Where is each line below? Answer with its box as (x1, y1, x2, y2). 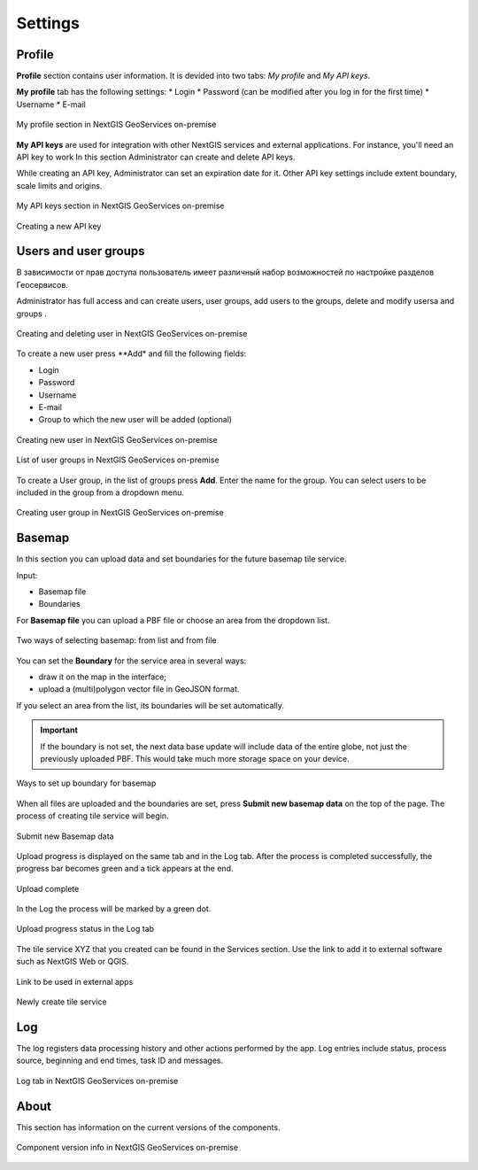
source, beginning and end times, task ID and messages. (16, 1055, 224, 1066)
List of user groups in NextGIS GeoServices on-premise (16, 454, 220, 465)
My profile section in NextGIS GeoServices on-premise (16, 120, 217, 130)
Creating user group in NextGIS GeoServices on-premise (16, 508, 225, 518)
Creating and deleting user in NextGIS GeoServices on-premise (16, 329, 248, 339)
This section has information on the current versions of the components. (16, 1121, 281, 1133)
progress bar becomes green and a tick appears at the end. (16, 864, 234, 874)
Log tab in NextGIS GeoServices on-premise (16, 1075, 179, 1086)
